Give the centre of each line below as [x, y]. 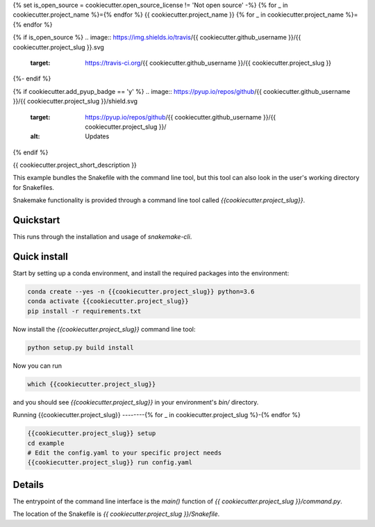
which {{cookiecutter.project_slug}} [92, 384]
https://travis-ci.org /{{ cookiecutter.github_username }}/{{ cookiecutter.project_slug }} [208, 63]
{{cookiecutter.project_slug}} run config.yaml [110, 463]
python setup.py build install [81, 347]
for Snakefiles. [34, 187]
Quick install [41, 256]
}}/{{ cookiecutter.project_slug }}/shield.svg [75, 102]
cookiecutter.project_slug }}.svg [58, 47]
